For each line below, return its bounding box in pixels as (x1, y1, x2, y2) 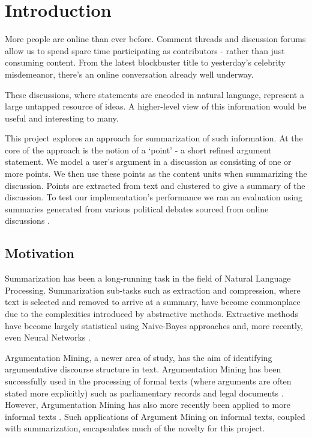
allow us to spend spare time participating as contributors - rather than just (5, 44, 285, 57)
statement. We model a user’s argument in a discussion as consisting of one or (5, 155, 292, 168)
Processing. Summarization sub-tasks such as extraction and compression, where (5, 283, 301, 296)
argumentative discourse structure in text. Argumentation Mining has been (5, 363, 281, 375)
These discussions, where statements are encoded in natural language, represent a (5, 88, 304, 100)
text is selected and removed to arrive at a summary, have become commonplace (5, 295, 301, 308)
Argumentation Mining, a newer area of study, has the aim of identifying (5, 351, 272, 363)
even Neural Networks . (5, 331, 91, 344)
